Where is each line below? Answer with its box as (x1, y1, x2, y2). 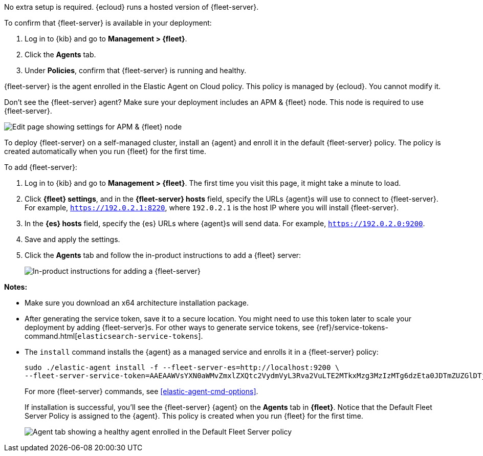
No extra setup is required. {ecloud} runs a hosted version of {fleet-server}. (4, 3, 259, 11)
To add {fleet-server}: (4, 163, 77, 171)
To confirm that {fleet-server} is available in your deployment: (4, 18, 212, 27)
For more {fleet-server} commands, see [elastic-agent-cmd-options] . (25, 387, 258, 396)
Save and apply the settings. (25, 235, 120, 244)
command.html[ (25, 332, 78, 340)
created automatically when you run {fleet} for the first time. (4, 147, 206, 156)
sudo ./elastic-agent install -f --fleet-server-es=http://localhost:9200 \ (25, 363, 340, 372)
